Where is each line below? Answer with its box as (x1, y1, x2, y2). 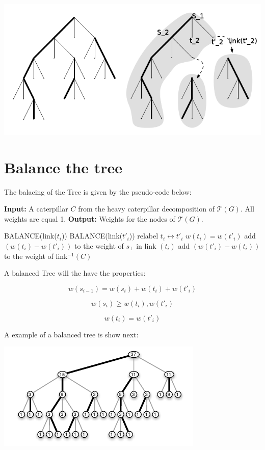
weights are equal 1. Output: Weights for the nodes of (4, 213, 175, 224)
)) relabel (129, 230, 158, 241)
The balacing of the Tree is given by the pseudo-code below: (4, 186, 192, 197)
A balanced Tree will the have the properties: (4, 268, 146, 278)
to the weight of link (4, 250, 68, 261)
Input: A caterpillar (4, 203, 68, 214)
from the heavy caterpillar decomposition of (78, 203, 215, 214)
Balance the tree (4, 156, 123, 177)
